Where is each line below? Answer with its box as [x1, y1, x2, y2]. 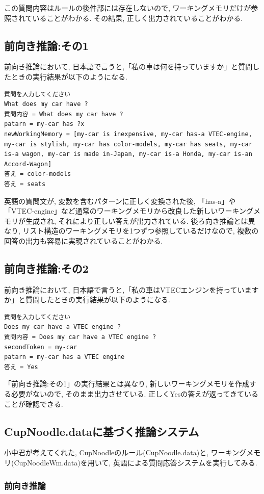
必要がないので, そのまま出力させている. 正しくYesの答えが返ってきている [11, 388, 259, 399]
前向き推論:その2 [4, 260, 89, 276]
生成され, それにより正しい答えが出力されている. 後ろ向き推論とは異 [25, 215, 255, 226]
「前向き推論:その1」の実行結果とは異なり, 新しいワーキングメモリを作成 [4, 378, 250, 389]
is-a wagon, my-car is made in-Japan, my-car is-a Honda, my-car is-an [4, 150, 252, 158]
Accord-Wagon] [4, 160, 52, 168]
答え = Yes [4, 363, 38, 371]
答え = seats [4, 180, 46, 188]
